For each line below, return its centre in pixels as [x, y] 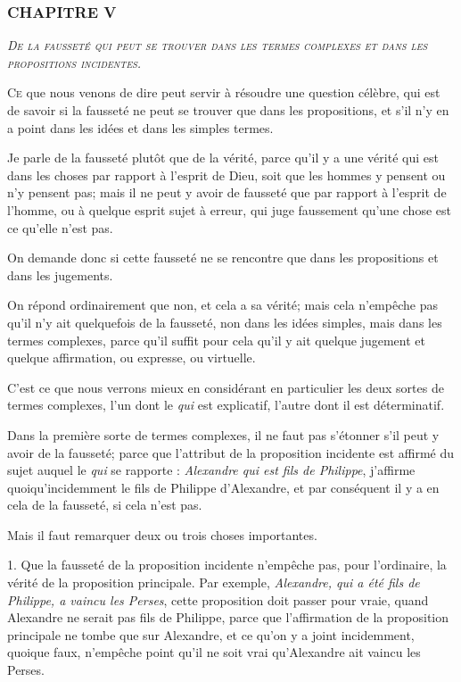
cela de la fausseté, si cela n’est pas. [105, 505]
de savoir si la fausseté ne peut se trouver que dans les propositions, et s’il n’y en [228, 110]
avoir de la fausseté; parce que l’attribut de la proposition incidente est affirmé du [231, 452]
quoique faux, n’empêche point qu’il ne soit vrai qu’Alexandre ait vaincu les [214, 652]
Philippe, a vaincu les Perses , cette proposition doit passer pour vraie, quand [218, 599]
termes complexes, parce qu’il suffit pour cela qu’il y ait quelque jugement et [216, 340]
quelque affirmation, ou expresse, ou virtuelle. [132, 358]
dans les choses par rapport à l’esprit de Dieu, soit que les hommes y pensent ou [226, 175]
